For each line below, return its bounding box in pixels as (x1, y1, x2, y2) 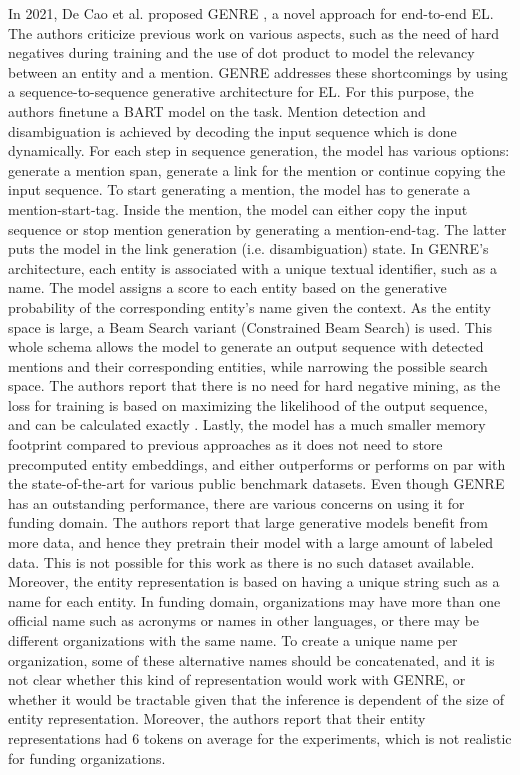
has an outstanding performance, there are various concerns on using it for (8, 492, 465, 513)
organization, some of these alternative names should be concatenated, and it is (8, 649, 495, 670)
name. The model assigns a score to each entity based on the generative (8, 277, 447, 298)
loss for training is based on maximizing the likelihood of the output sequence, (8, 394, 488, 415)
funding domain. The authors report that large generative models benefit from (8, 512, 488, 533)
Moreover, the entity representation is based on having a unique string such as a (8, 571, 500, 592)
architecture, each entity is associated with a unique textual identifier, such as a (8, 257, 497, 278)
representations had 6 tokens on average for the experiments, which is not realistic (8, 727, 512, 748)
